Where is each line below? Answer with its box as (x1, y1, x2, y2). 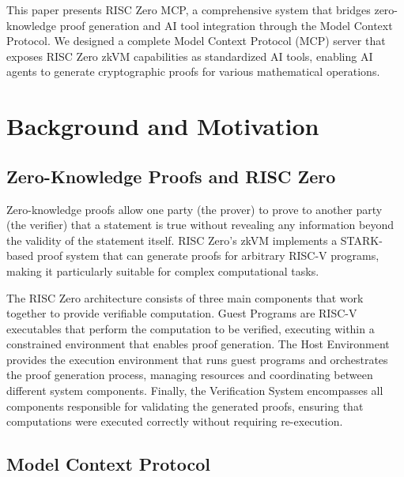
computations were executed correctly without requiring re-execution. (6, 413, 343, 430)
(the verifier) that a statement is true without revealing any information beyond (6, 216, 394, 233)
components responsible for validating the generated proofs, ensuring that (6, 397, 364, 414)
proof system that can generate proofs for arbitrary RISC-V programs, (36, 247, 379, 264)
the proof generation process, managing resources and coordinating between (6, 366, 373, 383)
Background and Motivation (6, 110, 319, 142)
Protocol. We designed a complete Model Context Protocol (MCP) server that (6, 32, 386, 49)
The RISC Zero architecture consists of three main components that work (6, 289, 364, 306)
